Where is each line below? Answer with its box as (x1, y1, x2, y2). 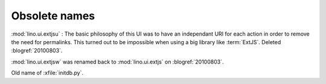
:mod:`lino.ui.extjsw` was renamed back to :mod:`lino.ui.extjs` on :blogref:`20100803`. (11, 58, 224, 65)
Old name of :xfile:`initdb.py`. (11, 69, 84, 77)
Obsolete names (11, 9, 95, 22)
